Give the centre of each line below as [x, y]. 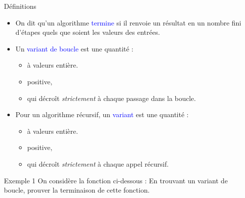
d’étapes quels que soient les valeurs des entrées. [88, 32]
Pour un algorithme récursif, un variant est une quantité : [102, 114]
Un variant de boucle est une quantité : [74, 48]
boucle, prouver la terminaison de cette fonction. [77, 190]
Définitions [20, 6]
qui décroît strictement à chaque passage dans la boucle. [111, 98]
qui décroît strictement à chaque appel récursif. [98, 163]
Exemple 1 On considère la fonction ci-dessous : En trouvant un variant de [116, 180]
